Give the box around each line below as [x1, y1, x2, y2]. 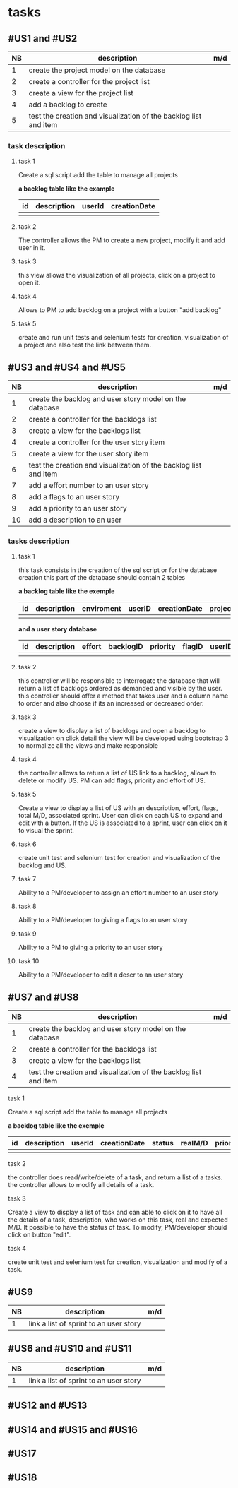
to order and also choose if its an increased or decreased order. [18, 699, 204, 708]
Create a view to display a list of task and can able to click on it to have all [8, 1208, 222, 1217]
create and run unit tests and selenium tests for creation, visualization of [18, 333, 229, 342]
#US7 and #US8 [8, 991, 79, 1003]
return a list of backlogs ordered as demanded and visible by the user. [18, 684, 223, 693]
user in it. [18, 244, 46, 252]
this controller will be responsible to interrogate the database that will [18, 677, 220, 685]
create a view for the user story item [28, 449, 149, 459]
